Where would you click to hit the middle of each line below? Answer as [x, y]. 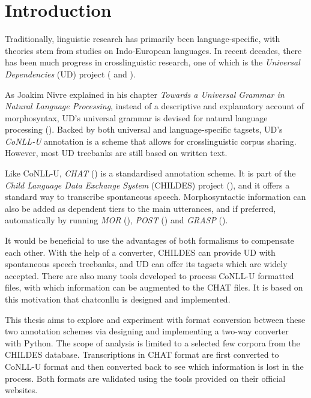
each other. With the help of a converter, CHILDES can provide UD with [140, 252]
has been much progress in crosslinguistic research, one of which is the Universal [152, 62]
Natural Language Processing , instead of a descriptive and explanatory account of [154, 106]
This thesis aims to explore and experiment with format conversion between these [155, 319]
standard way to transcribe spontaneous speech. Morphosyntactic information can [155, 197]
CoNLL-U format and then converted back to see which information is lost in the [154, 366]
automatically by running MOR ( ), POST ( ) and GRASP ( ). [116, 220]
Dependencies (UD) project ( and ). [70, 74]
